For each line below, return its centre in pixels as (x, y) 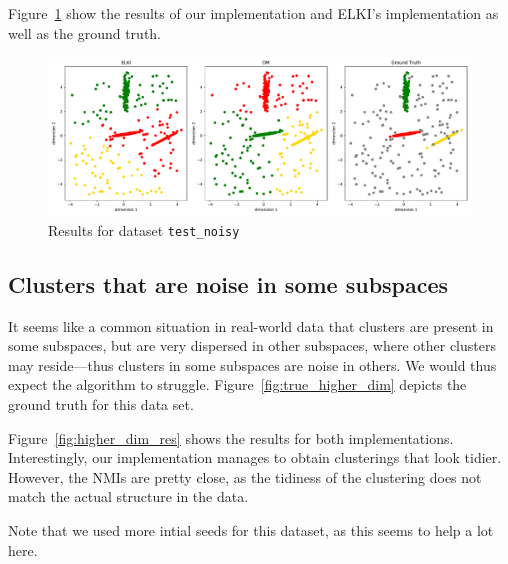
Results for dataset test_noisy (144, 229)
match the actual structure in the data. (128, 496)
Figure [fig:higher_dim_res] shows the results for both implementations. (231, 437)
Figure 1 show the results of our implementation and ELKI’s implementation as (253, 13)
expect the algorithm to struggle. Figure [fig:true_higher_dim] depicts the (237, 384)
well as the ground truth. (85, 32)
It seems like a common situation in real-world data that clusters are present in (251, 325)
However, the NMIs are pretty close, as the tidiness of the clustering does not (245, 476)
